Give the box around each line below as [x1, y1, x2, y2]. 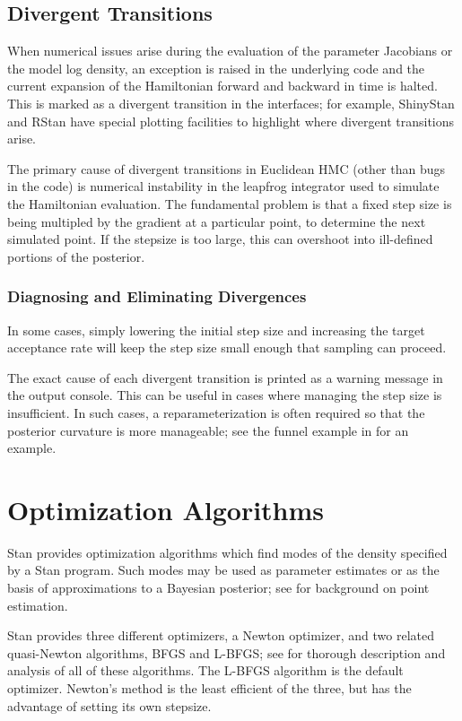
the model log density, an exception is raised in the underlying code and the [7, 58, 425, 77]
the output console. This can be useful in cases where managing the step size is [7, 386, 442, 404]
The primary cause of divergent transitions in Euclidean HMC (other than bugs [7, 159, 446, 178]
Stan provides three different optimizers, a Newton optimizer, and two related [7, 626, 434, 645]
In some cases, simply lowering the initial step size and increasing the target [7, 320, 425, 339]
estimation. [7, 595, 68, 614]
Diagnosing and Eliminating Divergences [7, 285, 307, 308]
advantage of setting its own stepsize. [7, 696, 212, 715]
